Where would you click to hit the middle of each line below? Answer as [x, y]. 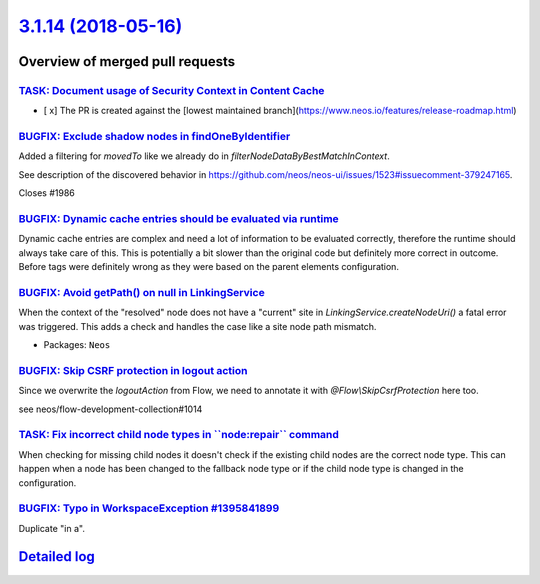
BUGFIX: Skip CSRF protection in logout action [133, 370]
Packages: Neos [77, 345]
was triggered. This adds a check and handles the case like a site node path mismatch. [197, 326]
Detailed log [56, 556]
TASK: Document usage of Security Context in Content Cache [171, 90]
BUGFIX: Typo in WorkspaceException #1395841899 [149, 508]
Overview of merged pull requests [127, 61]
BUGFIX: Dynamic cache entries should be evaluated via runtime [178, 218]
